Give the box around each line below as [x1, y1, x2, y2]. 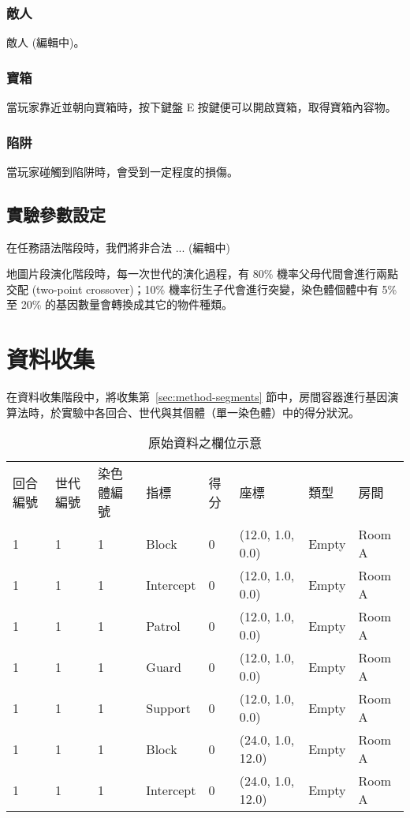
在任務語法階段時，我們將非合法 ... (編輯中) [6, 238, 230, 255]
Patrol [146, 616, 181, 635]
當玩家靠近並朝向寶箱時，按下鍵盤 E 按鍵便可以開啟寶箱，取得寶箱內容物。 [6, 99, 397, 115]
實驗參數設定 [6, 201, 106, 226]
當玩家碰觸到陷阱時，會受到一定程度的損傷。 [6, 163, 238, 179]
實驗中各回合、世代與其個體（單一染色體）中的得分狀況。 [61, 403, 360, 420]
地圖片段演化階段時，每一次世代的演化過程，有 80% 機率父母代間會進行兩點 [6, 265, 398, 282]
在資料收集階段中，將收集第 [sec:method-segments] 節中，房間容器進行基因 [6, 388, 388, 405]
